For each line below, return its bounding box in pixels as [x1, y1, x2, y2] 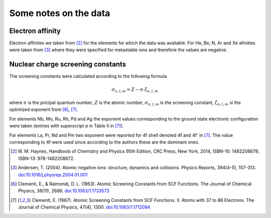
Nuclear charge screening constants [9, 60, 126, 69]
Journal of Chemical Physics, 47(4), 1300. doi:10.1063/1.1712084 [18, 204, 151, 210]
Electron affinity [9, 27, 61, 35]
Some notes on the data [9, 8, 110, 19]
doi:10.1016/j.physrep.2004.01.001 [18, 171, 88, 178]
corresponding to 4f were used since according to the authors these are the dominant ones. [9, 139, 200, 145]
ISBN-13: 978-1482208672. [18, 155, 75, 161]
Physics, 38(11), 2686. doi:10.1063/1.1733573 [18, 188, 110, 194]
